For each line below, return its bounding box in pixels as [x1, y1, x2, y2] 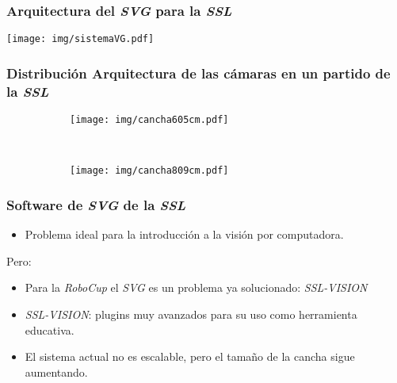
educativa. [25, 321, 74, 338]
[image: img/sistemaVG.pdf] [6, 33, 155, 45]
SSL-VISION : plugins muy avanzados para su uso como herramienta [25, 305, 357, 322]
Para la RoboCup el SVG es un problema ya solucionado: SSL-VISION [25, 279, 368, 296]
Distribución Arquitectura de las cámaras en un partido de [6, 63, 391, 82]
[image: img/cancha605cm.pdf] [70, 114, 229, 126]
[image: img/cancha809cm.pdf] [70, 165, 229, 177]
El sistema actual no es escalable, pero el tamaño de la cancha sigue [25, 348, 355, 365]
